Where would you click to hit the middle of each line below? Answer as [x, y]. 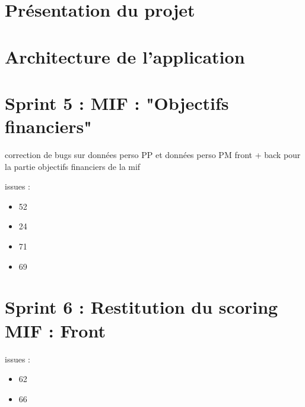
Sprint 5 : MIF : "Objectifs [117, 102]
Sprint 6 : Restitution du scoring [142, 307]
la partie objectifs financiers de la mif [73, 166]
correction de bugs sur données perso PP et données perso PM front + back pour [153, 155]
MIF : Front [55, 330]
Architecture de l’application [125, 56]
